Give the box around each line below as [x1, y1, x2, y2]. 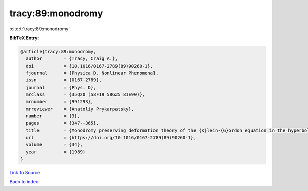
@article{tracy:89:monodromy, [20, 49, 97, 54]
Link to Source [9, 169, 41, 175]
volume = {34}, [26, 142, 83, 147]
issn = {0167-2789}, [26, 77, 102, 83]
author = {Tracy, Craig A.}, [26, 56, 118, 61]
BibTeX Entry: [9, 35, 40, 41]
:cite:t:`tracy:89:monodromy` [9, 26, 70, 32]
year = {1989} [26, 149, 86, 155]
